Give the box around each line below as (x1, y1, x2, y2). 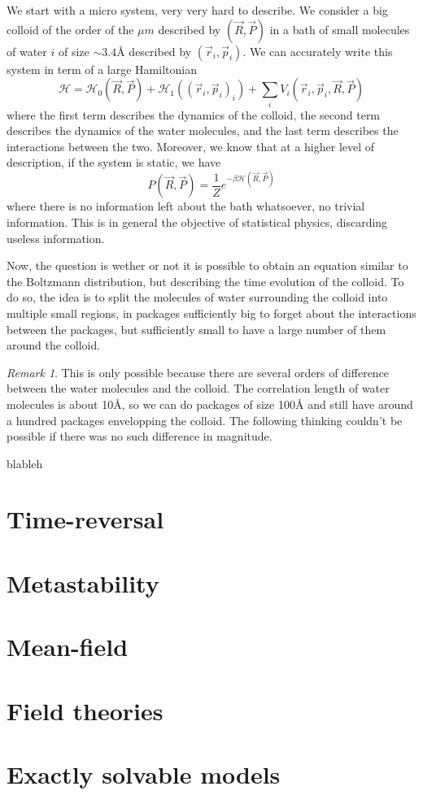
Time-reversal (7, 502, 164, 536)
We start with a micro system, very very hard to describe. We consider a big (7, 2, 388, 18)
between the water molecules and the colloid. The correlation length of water (7, 380, 390, 397)
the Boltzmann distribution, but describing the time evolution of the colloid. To (7, 272, 404, 289)
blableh (7, 454, 43, 471)
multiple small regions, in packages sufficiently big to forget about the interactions (7, 304, 416, 321)
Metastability (7, 566, 159, 599)
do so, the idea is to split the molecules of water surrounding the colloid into (7, 289, 388, 306)
